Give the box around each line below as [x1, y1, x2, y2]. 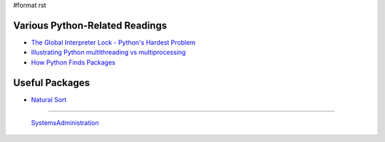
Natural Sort [31, 95, 67, 104]
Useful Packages [13, 77, 91, 89]
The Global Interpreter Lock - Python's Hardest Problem [31, 38, 196, 46]
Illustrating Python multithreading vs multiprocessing [31, 48, 186, 57]
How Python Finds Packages [31, 58, 115, 67]
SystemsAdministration [31, 118, 99, 127]
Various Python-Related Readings [13, 19, 168, 31]
